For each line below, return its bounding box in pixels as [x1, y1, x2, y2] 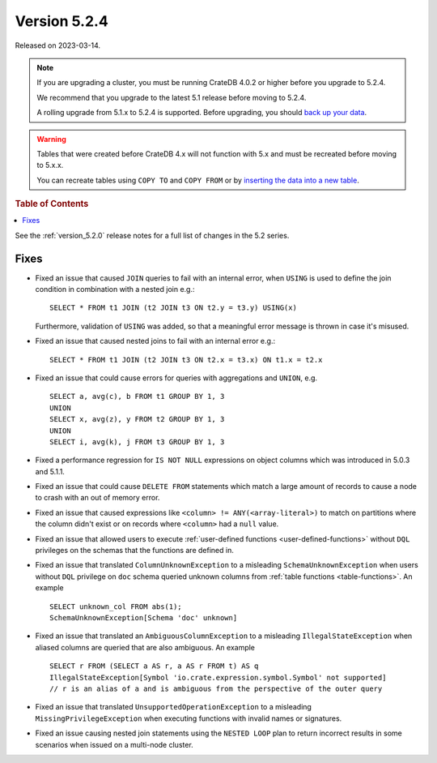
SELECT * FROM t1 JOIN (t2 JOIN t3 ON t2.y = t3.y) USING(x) [49, 303, 297, 312]
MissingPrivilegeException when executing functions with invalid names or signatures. [35, 714, 342, 723]
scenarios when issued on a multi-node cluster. [35, 739, 193, 749]
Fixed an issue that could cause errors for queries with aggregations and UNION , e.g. [35, 373, 318, 383]
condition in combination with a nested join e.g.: [35, 285, 195, 294]
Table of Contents [15, 199, 89, 210]
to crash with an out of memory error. [35, 493, 160, 503]
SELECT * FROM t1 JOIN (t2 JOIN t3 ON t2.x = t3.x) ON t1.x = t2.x [49, 355, 323, 364]
